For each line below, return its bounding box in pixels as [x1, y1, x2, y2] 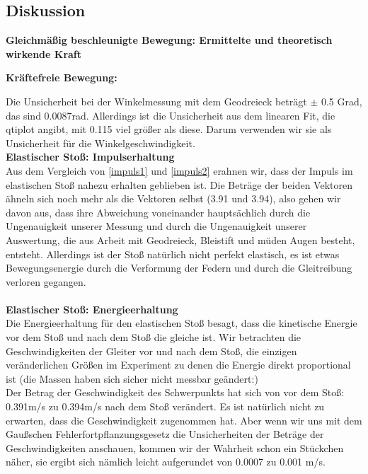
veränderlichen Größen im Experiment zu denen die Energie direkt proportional [6, 357, 351, 372]
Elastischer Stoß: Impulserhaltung [6, 149, 175, 164]
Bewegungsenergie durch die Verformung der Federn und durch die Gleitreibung [6, 260, 352, 275]
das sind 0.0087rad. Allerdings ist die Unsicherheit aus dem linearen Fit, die [6, 108, 335, 122]
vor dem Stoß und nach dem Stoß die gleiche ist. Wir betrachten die [6, 330, 301, 345]
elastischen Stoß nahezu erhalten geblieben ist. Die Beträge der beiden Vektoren [6, 177, 352, 192]
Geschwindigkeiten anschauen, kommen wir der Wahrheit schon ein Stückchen [6, 440, 344, 455]
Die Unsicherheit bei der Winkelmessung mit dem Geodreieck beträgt [6, 93, 307, 108]
